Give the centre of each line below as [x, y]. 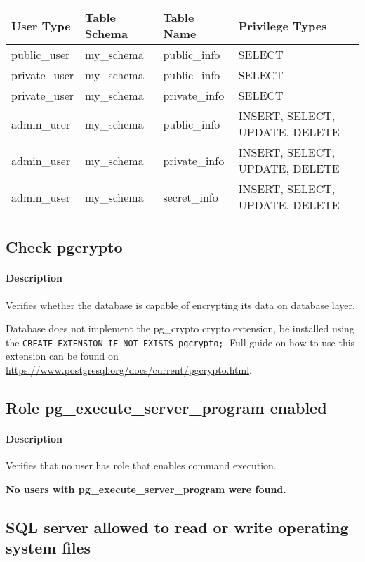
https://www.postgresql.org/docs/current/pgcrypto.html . [129, 370]
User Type [41, 25]
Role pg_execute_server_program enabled [166, 407]
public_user [41, 54]
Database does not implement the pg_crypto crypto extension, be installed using [180, 328]
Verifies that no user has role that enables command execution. [141, 465]
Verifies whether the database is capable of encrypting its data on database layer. [180, 305]
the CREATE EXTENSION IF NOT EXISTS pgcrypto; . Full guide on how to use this [180, 342]
